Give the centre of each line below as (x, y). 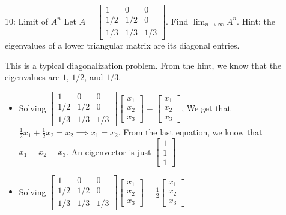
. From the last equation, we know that (190, 131)
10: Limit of (27, 21)
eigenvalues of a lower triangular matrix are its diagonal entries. (122, 45)
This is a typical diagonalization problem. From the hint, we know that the (143, 65)
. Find (177, 21)
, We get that (206, 107)
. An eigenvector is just (109, 151)
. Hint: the (256, 21)
